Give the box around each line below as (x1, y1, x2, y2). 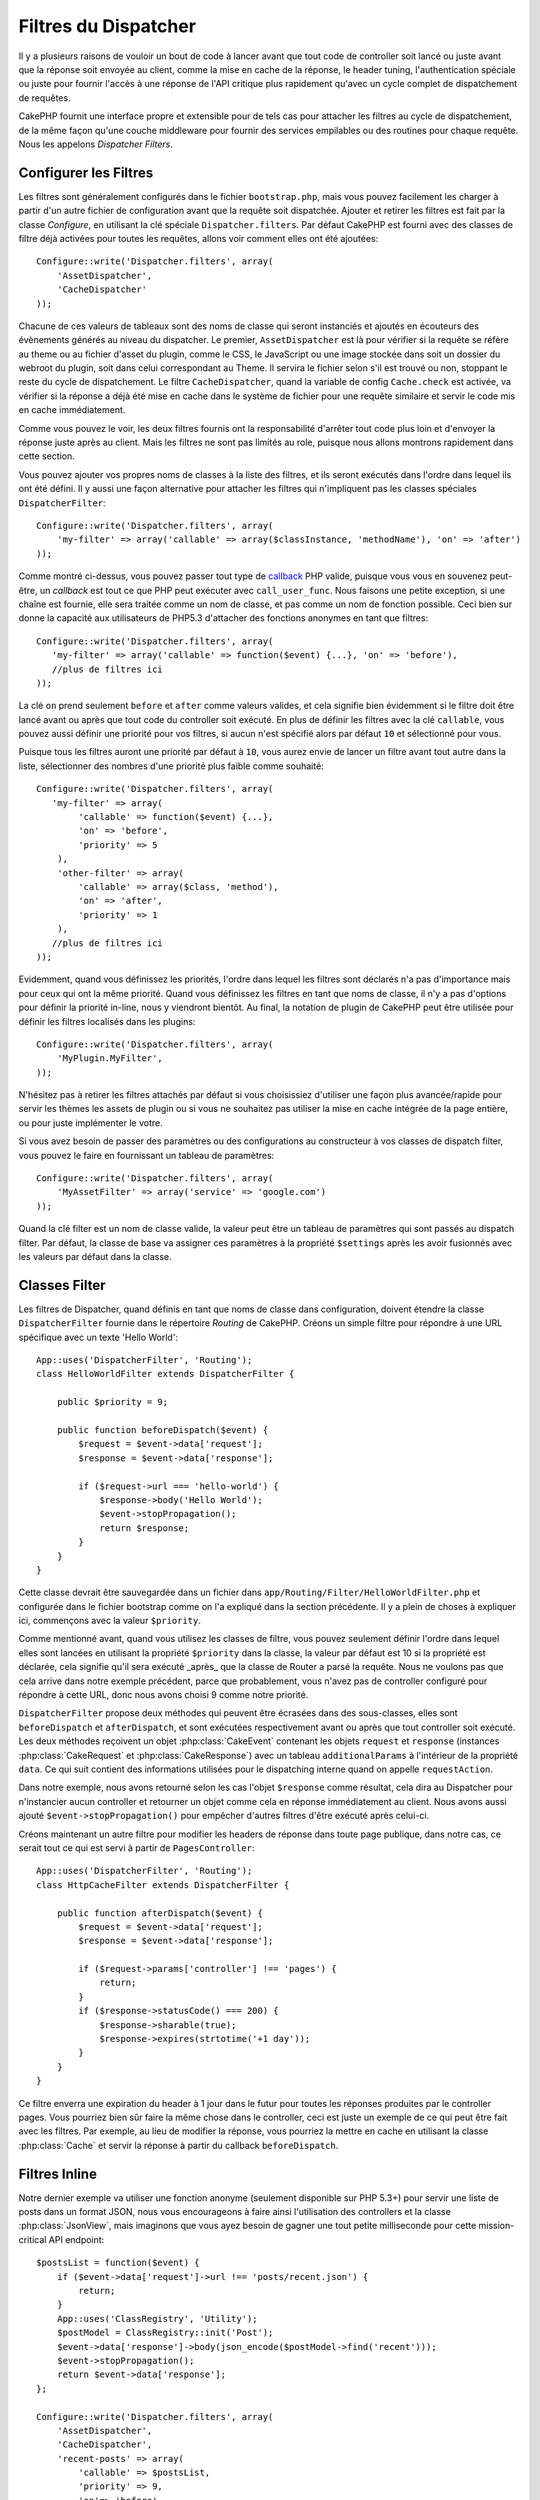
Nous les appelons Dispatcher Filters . (18, 138, 174, 150)
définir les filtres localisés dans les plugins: (18, 1015, 196, 1027)
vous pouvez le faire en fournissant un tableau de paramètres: (18, 1149, 275, 1161)
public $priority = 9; (56, 1396, 169, 1408)
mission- (478, 2220, 515, 2232)
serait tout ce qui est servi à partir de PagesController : (18, 1841, 255, 1854)
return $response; (99, 1522, 190, 1534)
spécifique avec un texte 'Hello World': (18, 1331, 179, 1343)
